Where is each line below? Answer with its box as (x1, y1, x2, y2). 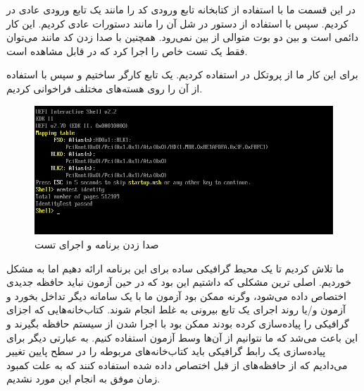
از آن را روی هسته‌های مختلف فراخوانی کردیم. (6, 80, 203, 95)
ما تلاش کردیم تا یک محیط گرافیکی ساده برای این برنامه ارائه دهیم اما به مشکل (6, 260, 344, 275)
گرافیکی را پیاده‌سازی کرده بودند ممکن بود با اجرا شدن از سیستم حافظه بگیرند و (6, 315, 349, 330)
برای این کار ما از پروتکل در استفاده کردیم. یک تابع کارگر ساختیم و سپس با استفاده (6, 67, 358, 82)
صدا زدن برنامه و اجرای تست (34, 237, 159, 251)
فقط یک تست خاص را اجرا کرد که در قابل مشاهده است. (6, 43, 248, 58)
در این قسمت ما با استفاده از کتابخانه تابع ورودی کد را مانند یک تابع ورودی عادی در (6, 2, 356, 16)
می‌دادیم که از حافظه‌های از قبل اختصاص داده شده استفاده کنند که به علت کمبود (6, 357, 348, 372)
